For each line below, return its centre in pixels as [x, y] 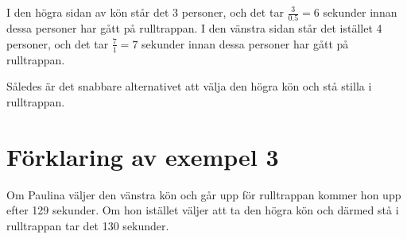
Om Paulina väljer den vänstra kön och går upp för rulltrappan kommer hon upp [204, 194]
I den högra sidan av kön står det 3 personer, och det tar [145, 12]
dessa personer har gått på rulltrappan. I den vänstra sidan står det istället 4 [194, 28]
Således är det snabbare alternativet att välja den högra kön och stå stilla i [189, 86]
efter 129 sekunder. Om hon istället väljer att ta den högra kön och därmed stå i [203, 210]
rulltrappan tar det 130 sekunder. [88, 225]
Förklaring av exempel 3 [143, 156]
